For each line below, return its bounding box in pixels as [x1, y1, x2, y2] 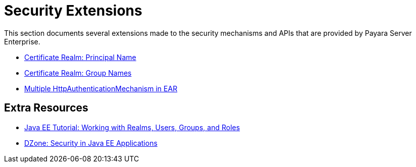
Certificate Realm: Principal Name [24, 52, 136, 62]
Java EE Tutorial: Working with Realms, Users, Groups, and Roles [24, 123, 240, 132]
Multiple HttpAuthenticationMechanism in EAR [24, 84, 178, 93]
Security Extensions [4, 2, 142, 19]
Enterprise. [4, 37, 40, 46]
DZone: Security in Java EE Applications [24, 138, 158, 147]
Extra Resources [4, 101, 88, 115]
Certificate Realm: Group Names [24, 68, 132, 77]
